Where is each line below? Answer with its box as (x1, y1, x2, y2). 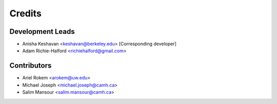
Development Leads (9, 27, 75, 36)
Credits (9, 8, 42, 19)
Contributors (9, 61, 52, 70)
